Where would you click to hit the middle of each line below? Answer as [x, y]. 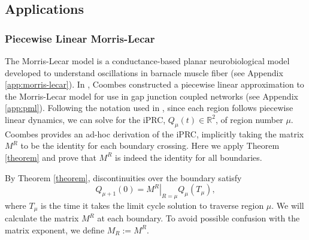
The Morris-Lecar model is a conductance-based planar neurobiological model [147, 61]
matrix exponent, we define [55, 229]
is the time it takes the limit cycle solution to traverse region [152, 205]
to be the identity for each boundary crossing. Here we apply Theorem [150, 145]
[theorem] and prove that [51, 157]
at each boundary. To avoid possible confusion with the [199, 218]
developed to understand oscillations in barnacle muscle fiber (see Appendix [144, 72]
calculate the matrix [42, 218]
